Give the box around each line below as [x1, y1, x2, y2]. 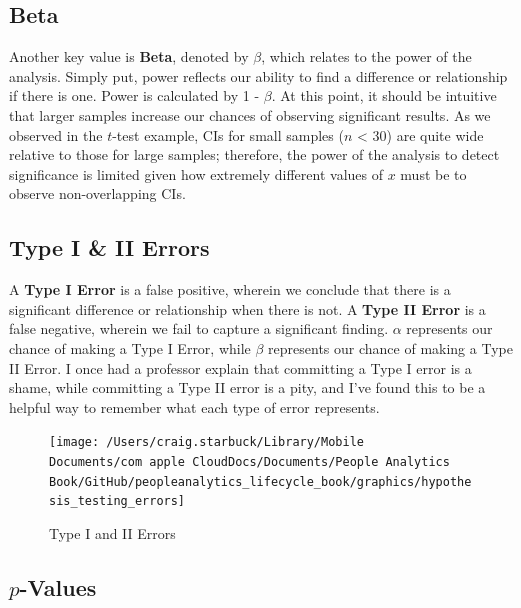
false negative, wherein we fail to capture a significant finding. [9, 318, 389, 339]
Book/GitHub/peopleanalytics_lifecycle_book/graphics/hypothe [49, 474, 472, 489]
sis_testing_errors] [49, 494, 186, 509]
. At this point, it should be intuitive [271, 85, 497, 106]
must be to [400, 163, 467, 184]
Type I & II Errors [9, 232, 210, 263]
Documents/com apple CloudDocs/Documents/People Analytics [49, 454, 450, 469]
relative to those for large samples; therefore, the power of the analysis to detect [9, 144, 500, 165]
